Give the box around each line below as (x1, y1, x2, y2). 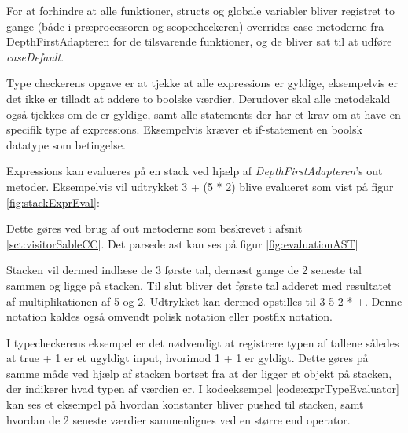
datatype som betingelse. (6, 136, 126, 152)
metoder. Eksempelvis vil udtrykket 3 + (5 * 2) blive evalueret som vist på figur (6, 178, 394, 194)
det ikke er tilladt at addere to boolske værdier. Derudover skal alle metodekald (6, 90, 391, 106)
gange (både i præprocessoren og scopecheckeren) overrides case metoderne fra (6, 17, 384, 34)
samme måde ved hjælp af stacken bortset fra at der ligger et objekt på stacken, (6, 365, 392, 381)
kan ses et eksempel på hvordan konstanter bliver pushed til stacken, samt (6, 396, 364, 413)
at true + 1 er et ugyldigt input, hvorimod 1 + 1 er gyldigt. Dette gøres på (6, 350, 369, 366)
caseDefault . (6, 48, 64, 64)
